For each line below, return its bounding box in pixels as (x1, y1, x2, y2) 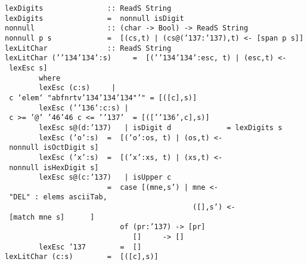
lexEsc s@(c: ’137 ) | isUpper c (39, 173, 172, 182)
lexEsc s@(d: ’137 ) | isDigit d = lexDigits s (39, 123, 283, 132)
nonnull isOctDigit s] (9, 143, 99, 152)
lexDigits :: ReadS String (5, 4, 172, 13)
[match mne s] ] (9, 212, 95, 221)
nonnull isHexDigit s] (9, 163, 99, 172)
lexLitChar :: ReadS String (5, 44, 172, 53)
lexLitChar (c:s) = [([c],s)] (5, 252, 159, 261)
